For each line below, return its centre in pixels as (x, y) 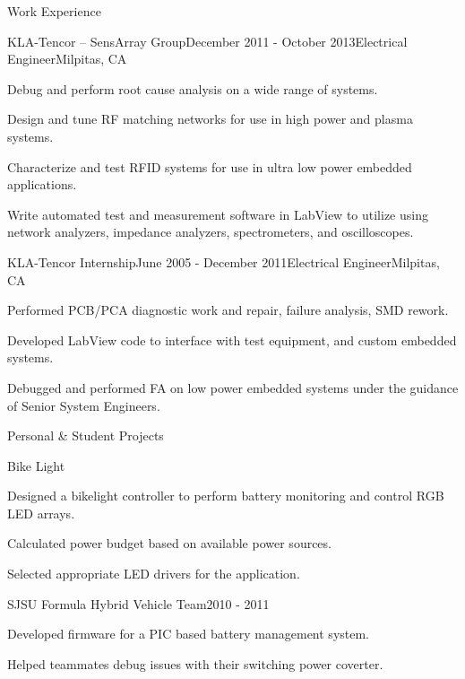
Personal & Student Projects (86, 435)
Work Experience (54, 11)
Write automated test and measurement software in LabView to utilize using (218, 214)
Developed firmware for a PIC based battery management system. (189, 634)
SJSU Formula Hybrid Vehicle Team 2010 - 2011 (138, 603)
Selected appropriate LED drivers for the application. (154, 574)
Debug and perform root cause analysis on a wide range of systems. (193, 88)
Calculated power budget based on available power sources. (169, 543)
